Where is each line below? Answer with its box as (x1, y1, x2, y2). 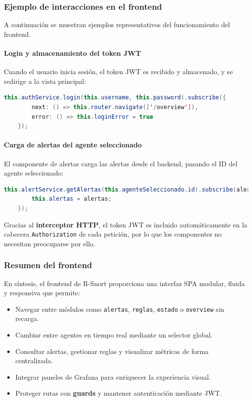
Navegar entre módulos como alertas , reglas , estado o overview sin (15, 304, 224, 314)
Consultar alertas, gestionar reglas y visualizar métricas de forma (15, 346, 209, 356)
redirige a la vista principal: (4, 76, 86, 86)
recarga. (15, 313, 39, 323)
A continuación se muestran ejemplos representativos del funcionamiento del (4, 19, 230, 30)
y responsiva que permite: (4, 288, 80, 298)
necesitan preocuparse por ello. (4, 238, 95, 248)
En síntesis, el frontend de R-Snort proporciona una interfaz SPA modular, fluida (4, 278, 245, 288)
